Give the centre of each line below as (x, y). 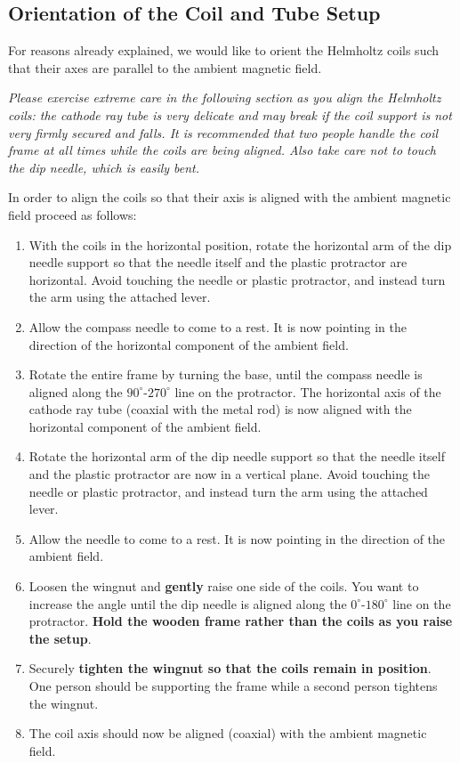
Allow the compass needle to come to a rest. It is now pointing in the (218, 326)
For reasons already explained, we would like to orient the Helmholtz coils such (224, 50)
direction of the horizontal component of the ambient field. (189, 344)
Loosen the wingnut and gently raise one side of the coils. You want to (224, 586)
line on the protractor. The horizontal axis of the (308, 391)
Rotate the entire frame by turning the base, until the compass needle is (226, 374)
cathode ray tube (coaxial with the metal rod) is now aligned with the (220, 409)
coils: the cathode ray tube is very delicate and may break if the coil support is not (230, 114)
